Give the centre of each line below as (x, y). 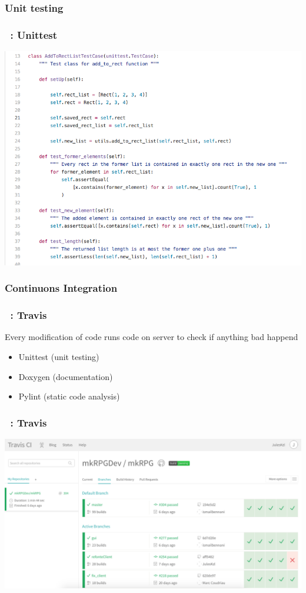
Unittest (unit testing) (59, 357)
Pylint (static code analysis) (69, 396)
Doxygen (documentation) (66, 376)
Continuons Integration (61, 288)
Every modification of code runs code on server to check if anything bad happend (152, 337)
